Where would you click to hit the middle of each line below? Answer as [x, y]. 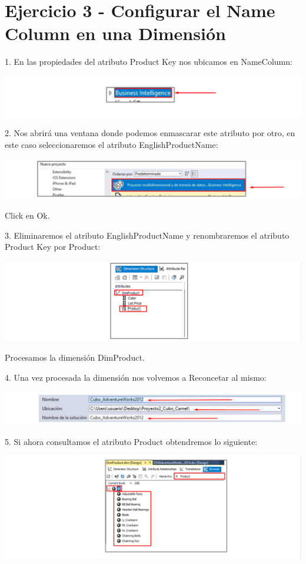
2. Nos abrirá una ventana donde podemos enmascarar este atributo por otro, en [150, 133]
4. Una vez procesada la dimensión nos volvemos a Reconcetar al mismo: [136, 377]
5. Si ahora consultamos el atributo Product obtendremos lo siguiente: [131, 441]
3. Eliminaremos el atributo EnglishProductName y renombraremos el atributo [147, 235]
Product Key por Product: [53, 247]
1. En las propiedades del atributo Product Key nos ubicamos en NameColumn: [149, 62]
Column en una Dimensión [115, 33]
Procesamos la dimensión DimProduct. [75, 357]
